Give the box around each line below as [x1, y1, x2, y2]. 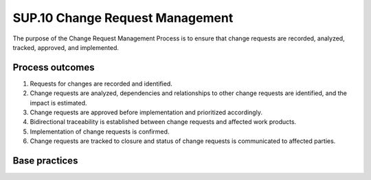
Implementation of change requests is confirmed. [30, 127, 170, 136]
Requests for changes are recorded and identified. [30, 79, 173, 88]
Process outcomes [12, 62, 95, 73]
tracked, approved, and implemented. [12, 43, 120, 51]
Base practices [12, 155, 78, 166]
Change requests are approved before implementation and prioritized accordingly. [30, 108, 262, 116]
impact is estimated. [30, 99, 87, 107]
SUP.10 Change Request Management [12, 10, 234, 25]
